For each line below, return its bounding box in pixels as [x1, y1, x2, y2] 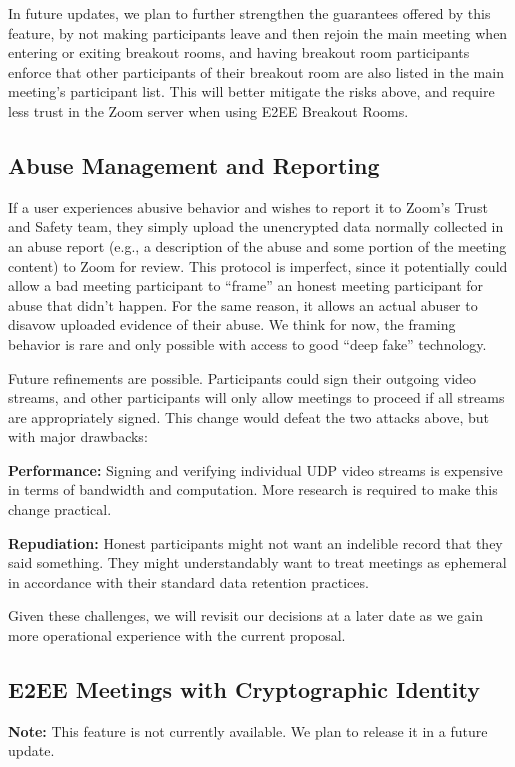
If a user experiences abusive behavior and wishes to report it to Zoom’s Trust [8, 196, 488, 217]
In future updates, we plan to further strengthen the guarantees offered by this [8, 3, 491, 23]
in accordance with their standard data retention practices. [8, 571, 369, 592]
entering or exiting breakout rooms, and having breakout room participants [8, 42, 470, 63]
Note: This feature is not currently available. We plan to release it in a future [8, 720, 488, 741]
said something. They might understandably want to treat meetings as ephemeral [8, 552, 507, 573]
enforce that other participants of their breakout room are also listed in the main [8, 61, 504, 82]
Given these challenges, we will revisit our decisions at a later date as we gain [8, 605, 484, 626]
